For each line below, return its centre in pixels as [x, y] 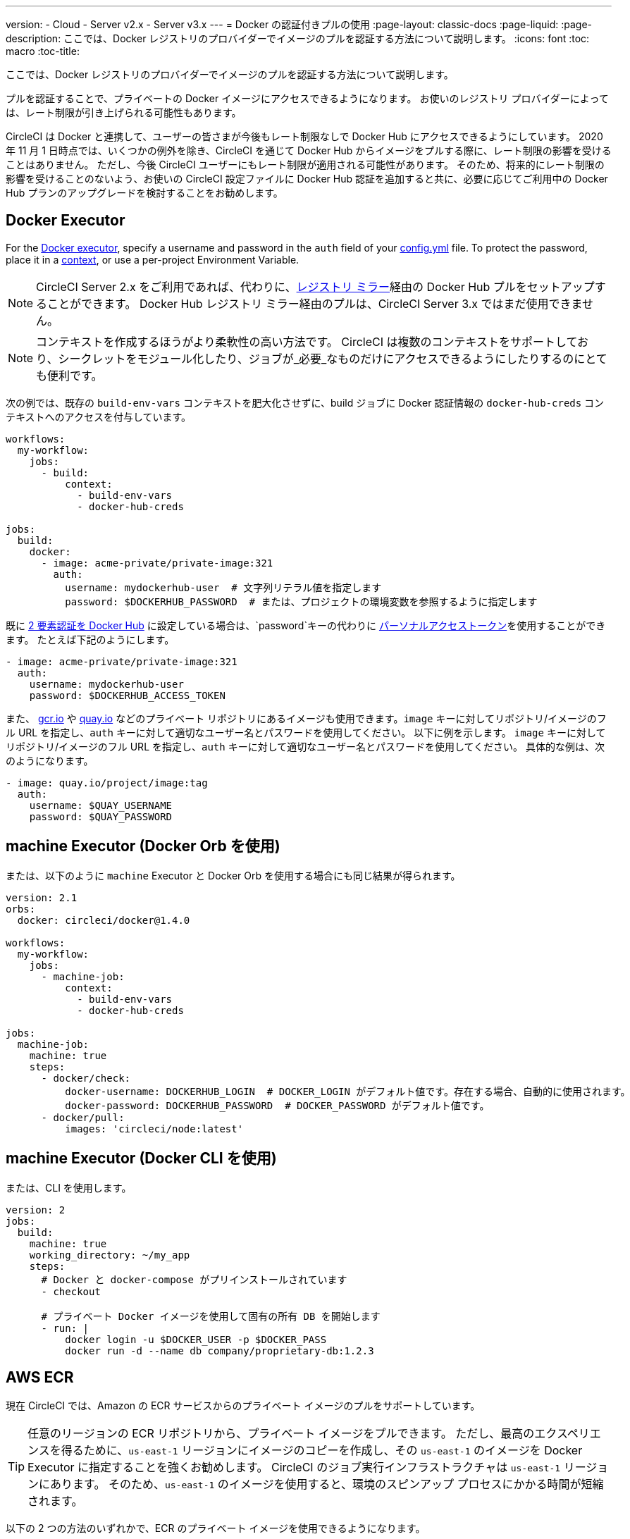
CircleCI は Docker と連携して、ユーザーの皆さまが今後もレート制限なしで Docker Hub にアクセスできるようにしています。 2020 [304, 136]
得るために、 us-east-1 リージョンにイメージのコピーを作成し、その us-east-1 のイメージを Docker [322, 1451]
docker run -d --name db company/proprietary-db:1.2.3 [220, 1351]
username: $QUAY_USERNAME [101, 805]
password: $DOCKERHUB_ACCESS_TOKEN [127, 695]
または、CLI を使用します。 [69, 1187]
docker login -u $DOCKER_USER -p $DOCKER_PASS [196, 1339]
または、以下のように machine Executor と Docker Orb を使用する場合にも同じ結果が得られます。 [233, 875]
